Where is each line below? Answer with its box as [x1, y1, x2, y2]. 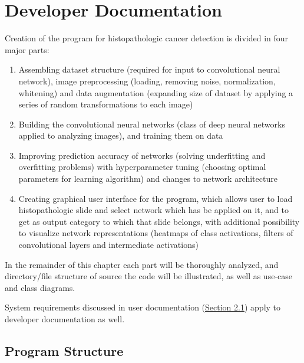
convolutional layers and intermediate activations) [18, 238, 199, 251]
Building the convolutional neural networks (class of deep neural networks [18, 117, 285, 130]
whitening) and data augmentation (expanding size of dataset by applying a [18, 86, 293, 99]
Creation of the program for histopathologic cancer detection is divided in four [5, 32, 289, 44]
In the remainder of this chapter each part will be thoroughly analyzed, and [5, 258, 279, 270]
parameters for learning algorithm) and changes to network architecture [18, 172, 277, 185]
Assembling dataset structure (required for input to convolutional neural [18, 63, 280, 76]
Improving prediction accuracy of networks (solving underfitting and [18, 149, 266, 161]
